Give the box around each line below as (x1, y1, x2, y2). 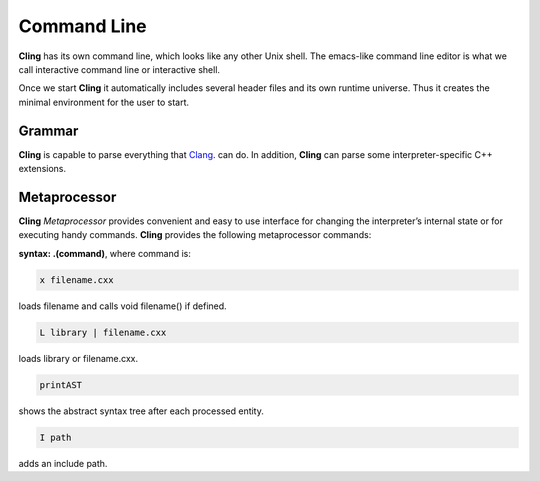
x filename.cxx (39, 274, 114, 285)
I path (39, 431, 72, 443)
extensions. (18, 163, 67, 175)
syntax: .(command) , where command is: (18, 247, 192, 259)
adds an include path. (18, 457, 108, 469)
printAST (39, 379, 83, 390)
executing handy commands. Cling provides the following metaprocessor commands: (18, 229, 372, 241)
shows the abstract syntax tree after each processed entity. (18, 405, 265, 417)
